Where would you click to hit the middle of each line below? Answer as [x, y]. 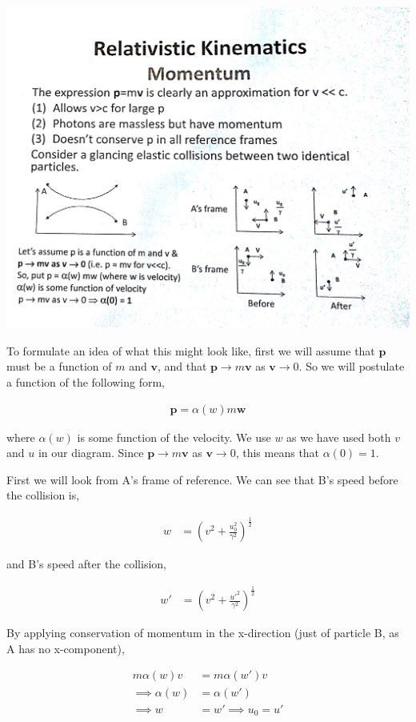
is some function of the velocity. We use [174, 437]
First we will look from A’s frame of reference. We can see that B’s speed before [202, 479]
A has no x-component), [66, 648]
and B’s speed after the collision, [86, 564]
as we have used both [339, 437]
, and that [182, 366]
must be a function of [59, 366]
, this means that [278, 453]
